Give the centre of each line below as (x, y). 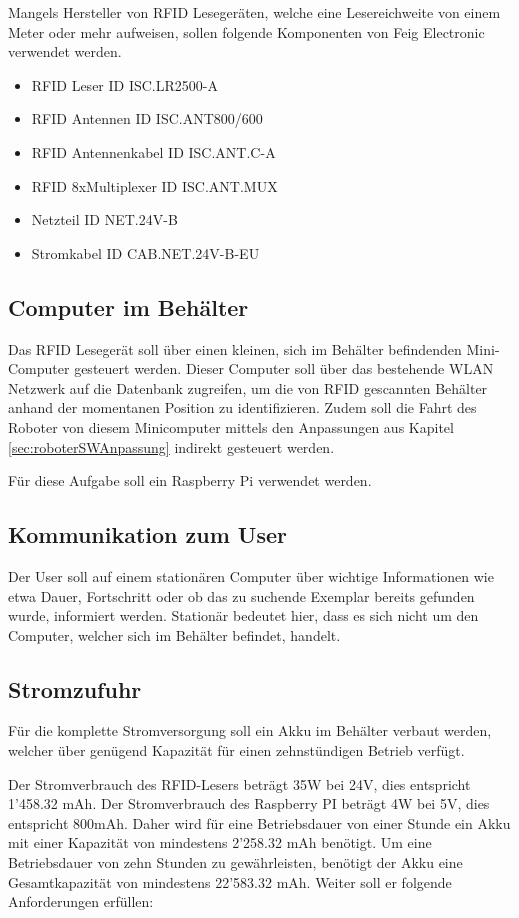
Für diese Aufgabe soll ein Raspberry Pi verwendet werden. (190, 480)
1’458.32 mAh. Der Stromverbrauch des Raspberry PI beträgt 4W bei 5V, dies (249, 803)
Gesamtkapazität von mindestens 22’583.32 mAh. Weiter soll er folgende (230, 881)
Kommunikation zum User (147, 534)
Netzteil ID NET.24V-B (104, 219)
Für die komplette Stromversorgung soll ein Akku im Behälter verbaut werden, (250, 730)
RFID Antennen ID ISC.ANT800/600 (147, 118)
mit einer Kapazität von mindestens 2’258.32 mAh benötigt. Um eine (220, 842)
